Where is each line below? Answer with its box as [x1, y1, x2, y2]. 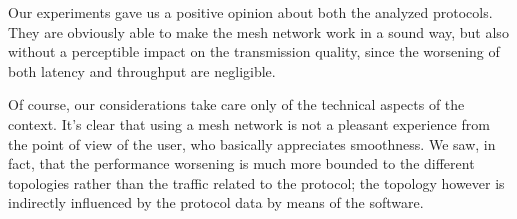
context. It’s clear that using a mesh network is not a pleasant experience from [8, 113, 490, 134]
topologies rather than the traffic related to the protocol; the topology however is [8, 172, 505, 193]
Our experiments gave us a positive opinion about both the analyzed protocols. [8, 2, 493, 22]
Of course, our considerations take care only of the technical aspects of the [8, 94, 465, 115]
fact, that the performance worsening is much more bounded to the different [8, 153, 475, 174]
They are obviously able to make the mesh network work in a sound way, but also [8, 21, 509, 42]
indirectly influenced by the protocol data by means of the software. [8, 192, 424, 213]
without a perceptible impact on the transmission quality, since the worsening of [8, 41, 500, 62]
